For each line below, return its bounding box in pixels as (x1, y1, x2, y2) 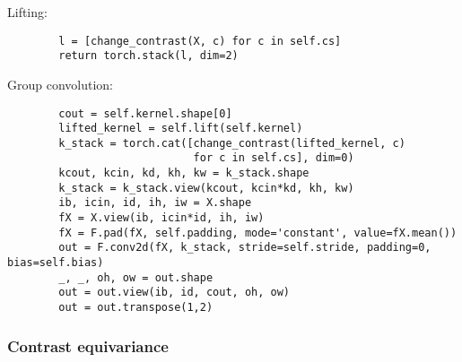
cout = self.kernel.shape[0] (58, 107, 232, 120)
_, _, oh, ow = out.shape (58, 271, 214, 284)
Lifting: (7, 3, 48, 21)
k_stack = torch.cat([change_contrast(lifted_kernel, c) (58, 136, 405, 150)
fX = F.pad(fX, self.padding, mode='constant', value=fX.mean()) (58, 226, 458, 239)
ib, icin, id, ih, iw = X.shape (58, 196, 252, 210)
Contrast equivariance (7, 334, 169, 357)
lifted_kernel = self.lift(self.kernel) (58, 122, 303, 135)
